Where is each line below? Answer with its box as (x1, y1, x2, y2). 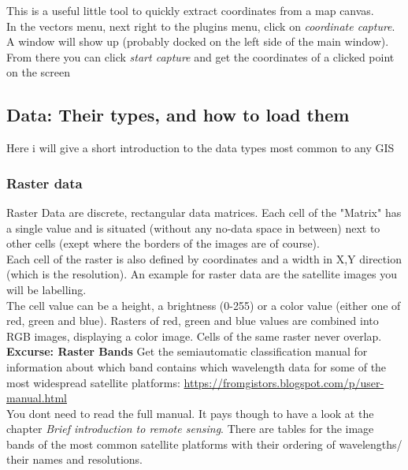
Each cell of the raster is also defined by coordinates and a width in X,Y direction (6, 250, 402, 267)
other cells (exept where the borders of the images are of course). (6, 235, 320, 252)
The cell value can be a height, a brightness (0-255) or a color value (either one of (6, 297, 401, 313)
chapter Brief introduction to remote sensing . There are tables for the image (6, 420, 374, 437)
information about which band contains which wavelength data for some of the (6, 358, 387, 375)
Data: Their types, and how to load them (6, 103, 350, 127)
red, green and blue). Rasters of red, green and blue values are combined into (6, 312, 379, 329)
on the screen (6, 64, 70, 80)
